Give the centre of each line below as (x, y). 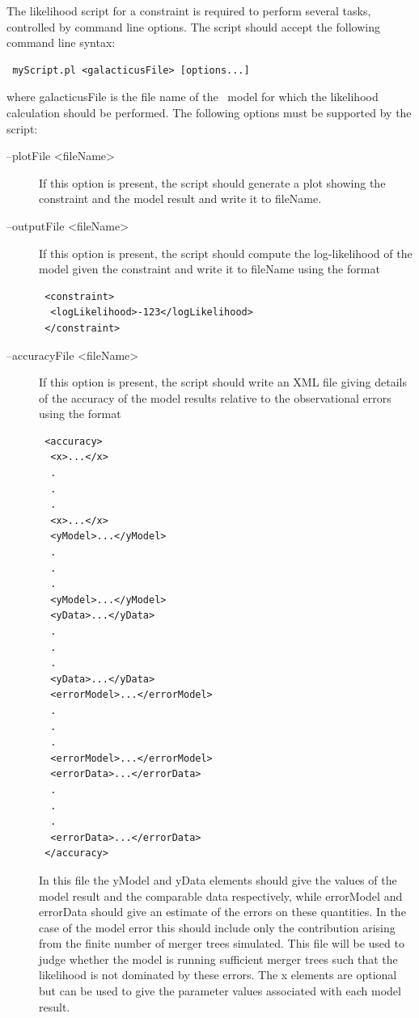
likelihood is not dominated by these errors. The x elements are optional (218, 975)
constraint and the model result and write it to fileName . (180, 199)
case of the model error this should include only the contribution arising (217, 927)
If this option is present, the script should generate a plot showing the (212, 182)
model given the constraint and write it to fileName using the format (209, 269)
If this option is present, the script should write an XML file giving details (223, 382)
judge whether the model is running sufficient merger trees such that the (218, 959)
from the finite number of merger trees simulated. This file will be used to (222, 943)
